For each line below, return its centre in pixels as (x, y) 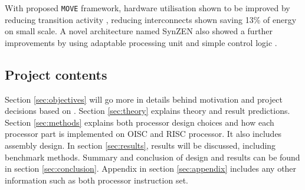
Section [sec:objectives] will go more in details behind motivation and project (144, 99)
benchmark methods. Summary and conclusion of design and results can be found (152, 157)
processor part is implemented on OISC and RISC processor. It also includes (143, 134)
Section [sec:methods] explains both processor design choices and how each (140, 122)
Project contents (56, 74)
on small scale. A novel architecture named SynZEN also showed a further (139, 31)
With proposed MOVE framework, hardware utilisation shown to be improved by (147, 8)
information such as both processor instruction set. (96, 180)
